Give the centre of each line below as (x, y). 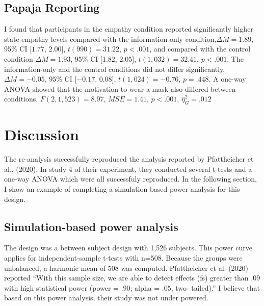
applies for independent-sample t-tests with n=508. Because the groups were (123, 258)
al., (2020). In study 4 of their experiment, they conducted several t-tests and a (128, 169)
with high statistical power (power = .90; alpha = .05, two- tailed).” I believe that (132, 287)
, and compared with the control (200, 49)
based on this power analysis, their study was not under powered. (106, 298)
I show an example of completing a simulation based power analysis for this (122, 189)
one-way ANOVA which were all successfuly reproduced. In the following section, (130, 179)
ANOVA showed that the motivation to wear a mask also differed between (120, 88)
